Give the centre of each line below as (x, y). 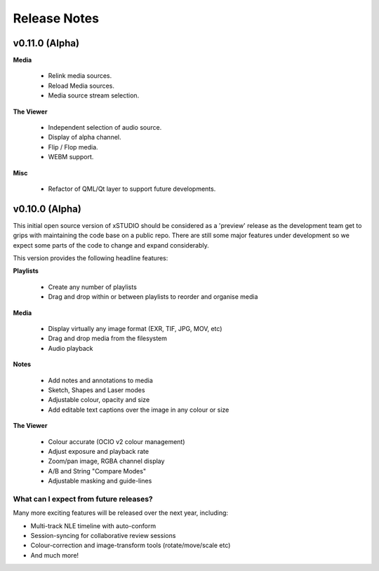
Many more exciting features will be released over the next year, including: (120, 513)
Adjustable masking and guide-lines (100, 481)
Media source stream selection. (94, 95)
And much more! (55, 555)
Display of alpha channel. (85, 137)
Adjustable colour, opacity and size (99, 400)
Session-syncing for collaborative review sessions (103, 536)
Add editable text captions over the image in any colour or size (139, 410)
